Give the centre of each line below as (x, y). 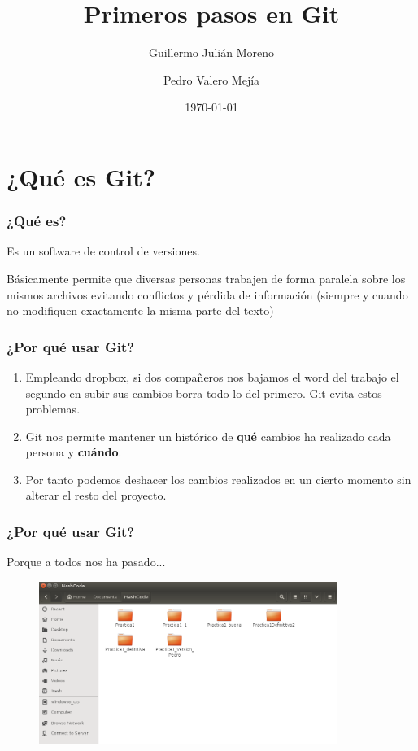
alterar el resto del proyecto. (96, 495)
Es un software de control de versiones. (103, 251)
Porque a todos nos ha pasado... (86, 562)
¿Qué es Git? (81, 176)
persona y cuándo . (74, 452)
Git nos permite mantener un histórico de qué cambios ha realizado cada (208, 436)
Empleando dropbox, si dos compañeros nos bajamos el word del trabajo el (212, 376)
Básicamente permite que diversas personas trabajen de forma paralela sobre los (206, 278)
